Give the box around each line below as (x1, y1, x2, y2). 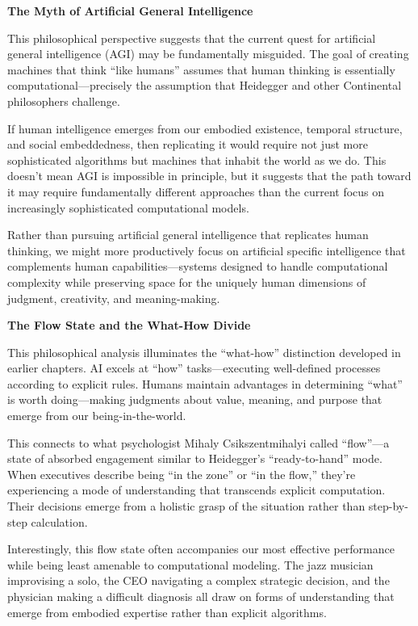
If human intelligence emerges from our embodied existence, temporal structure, (7, 120, 403, 137)
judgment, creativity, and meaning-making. (7, 289, 220, 306)
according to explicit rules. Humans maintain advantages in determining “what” (7, 375, 403, 392)
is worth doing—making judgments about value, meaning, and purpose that (7, 391, 382, 408)
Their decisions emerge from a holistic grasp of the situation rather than (7, 498, 366, 515)
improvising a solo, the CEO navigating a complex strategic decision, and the (7, 572, 390, 589)
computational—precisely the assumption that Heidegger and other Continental (7, 77, 402, 94)
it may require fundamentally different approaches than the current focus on (7, 183, 385, 200)
